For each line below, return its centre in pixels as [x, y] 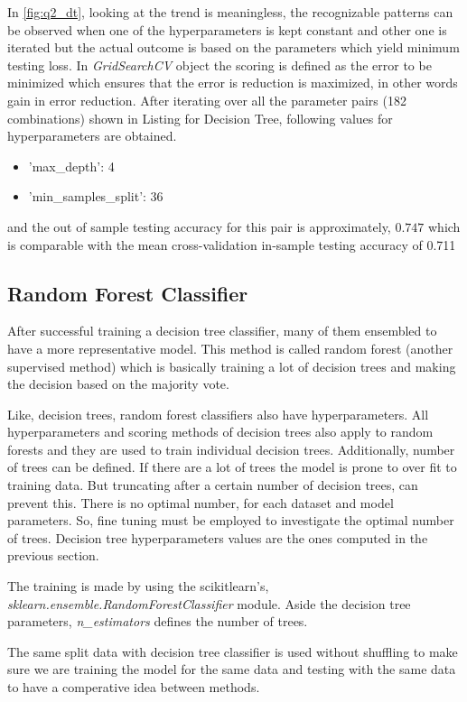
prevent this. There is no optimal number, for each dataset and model [201, 502]
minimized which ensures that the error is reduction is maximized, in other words [233, 83]
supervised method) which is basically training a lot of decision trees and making [232, 366]
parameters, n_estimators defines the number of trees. [158, 621]
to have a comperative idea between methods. [134, 687]
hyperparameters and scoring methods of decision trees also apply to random [220, 432]
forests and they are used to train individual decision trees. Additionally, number [231, 449]
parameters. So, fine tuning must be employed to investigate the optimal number [231, 520]
